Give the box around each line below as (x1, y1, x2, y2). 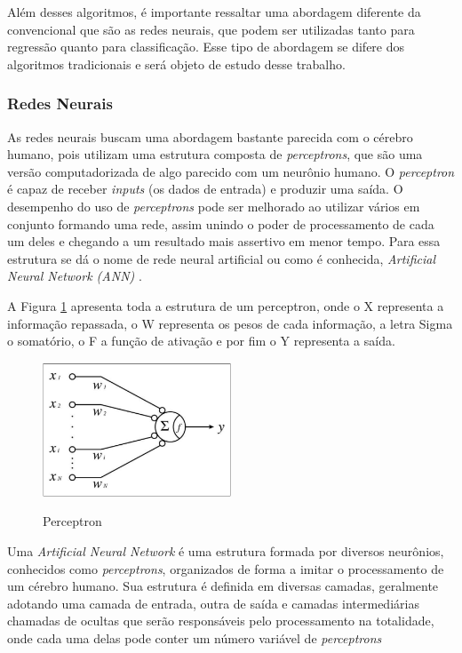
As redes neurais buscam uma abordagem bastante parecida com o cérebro (7, 127, 413, 146)
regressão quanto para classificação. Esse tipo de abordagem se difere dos (7, 37, 405, 56)
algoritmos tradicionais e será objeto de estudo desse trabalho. (7, 54, 346, 73)
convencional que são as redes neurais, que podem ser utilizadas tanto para (7, 20, 415, 38)
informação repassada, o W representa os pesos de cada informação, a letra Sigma (7, 314, 453, 332)
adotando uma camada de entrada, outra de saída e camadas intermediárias (7, 593, 419, 612)
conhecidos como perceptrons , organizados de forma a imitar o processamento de (7, 559, 444, 577)
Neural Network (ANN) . (7, 267, 142, 285)
